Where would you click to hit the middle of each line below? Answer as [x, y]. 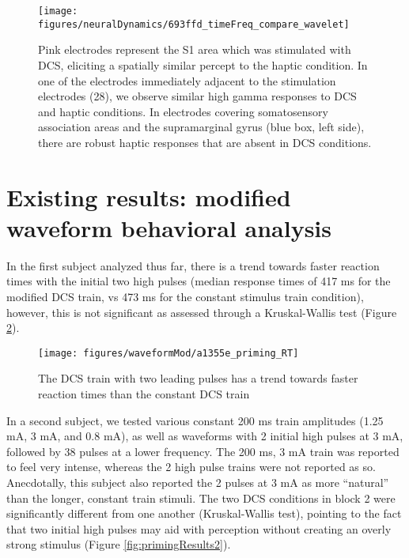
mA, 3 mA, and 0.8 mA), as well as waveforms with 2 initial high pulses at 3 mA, [205, 436]
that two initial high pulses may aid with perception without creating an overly [199, 528]
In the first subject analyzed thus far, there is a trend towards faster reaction [193, 265]
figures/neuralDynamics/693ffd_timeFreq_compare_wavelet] [194, 24]
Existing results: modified [149, 196]
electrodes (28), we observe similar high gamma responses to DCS [197, 96]
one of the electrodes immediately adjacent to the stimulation [187, 80]
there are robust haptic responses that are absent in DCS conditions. [205, 142]
